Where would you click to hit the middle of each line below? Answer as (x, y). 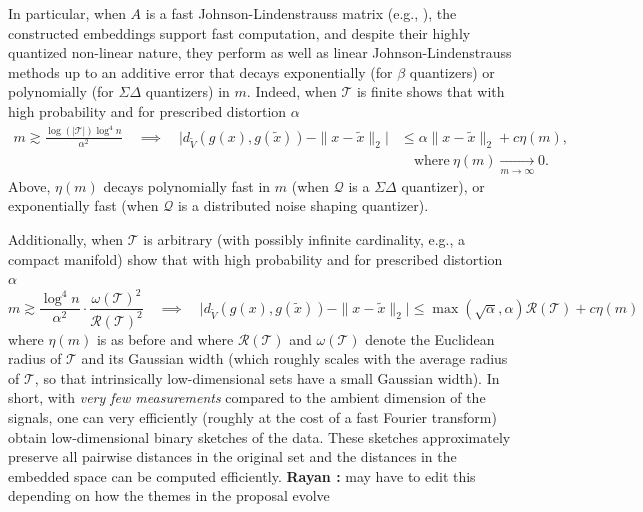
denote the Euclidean (430, 338)
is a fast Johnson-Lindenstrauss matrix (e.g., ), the (301, 13)
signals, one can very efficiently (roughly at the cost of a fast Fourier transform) (252, 417)
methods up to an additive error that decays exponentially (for (200, 71)
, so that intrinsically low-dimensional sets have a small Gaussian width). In (267, 377)
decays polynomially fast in (187, 185)
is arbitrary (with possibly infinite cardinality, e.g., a (304, 238)
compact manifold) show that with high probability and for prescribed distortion (255, 258)
